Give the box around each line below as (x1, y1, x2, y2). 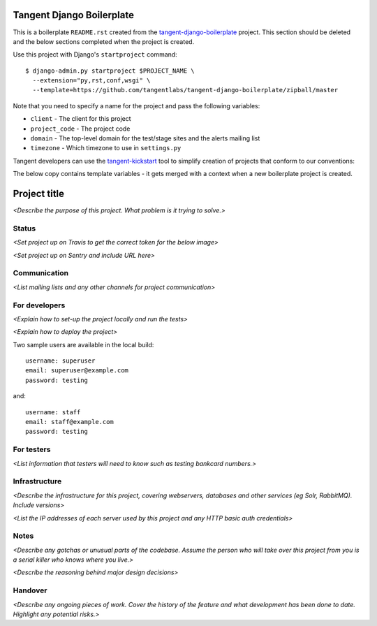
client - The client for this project (30, 115, 132, 123)
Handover (13, 585, 47, 595)
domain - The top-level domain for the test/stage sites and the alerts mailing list (30, 134, 260, 143)
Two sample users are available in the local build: (13, 340, 154, 349)
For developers (13, 300, 66, 310)
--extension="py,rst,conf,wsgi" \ (32, 77, 151, 85)
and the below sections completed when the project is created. (13, 37, 195, 45)
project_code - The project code (30, 124, 131, 133)
